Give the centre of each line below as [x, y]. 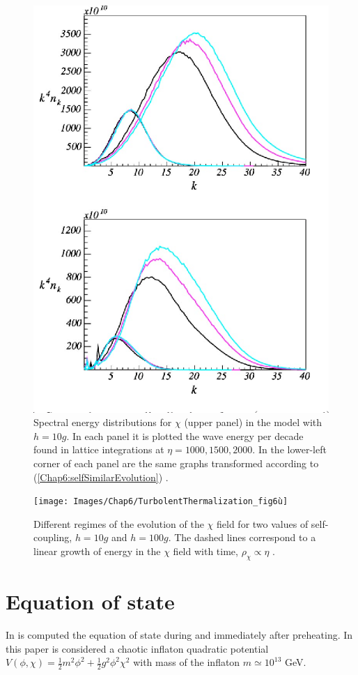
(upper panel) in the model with [253, 422]
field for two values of [263, 523]
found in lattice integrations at [99, 449]
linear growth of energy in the [97, 551]
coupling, [53, 537]
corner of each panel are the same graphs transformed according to [176, 463]
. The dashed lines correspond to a [242, 537]
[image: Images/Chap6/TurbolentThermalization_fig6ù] [161, 502]
